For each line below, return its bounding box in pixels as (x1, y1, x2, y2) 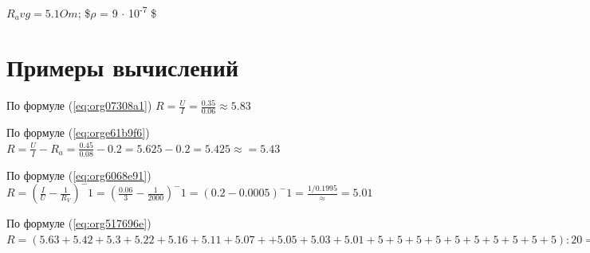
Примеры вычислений (6, 51, 239, 84)
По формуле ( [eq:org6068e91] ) (6, 166, 151, 183)
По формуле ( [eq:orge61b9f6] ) (6, 124, 150, 141)
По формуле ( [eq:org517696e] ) (6, 215, 151, 232)
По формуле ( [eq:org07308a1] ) (6, 97, 152, 114)
